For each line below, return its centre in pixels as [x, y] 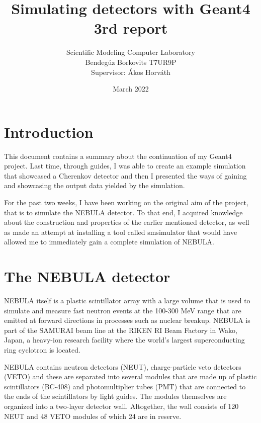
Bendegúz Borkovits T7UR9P [131, 62]
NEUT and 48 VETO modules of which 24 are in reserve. [93, 416]
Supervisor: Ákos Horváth [131, 72]
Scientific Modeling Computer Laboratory [131, 52]
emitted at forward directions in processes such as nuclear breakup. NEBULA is [127, 320]
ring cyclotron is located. [42, 350]
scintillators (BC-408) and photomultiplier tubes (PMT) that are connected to [125, 386]
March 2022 [131, 89]
